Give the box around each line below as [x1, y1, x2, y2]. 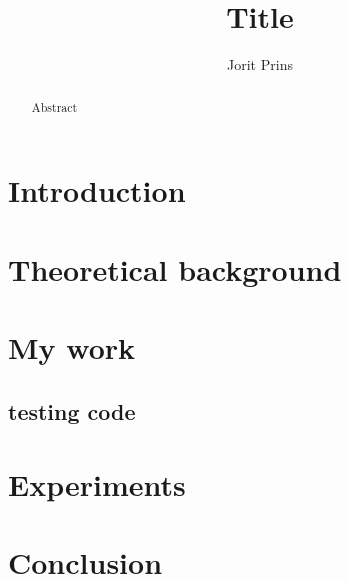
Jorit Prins [227, 54, 293, 75]
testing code [8, 395, 136, 426]
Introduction [8, 170, 186, 211]
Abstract [31, 98, 78, 115]
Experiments [8, 464, 186, 505]
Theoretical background [8, 248, 342, 289]
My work [8, 326, 136, 367]
